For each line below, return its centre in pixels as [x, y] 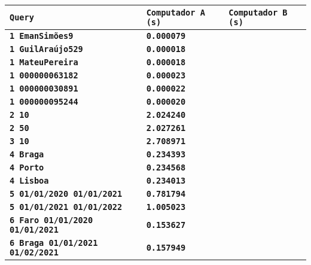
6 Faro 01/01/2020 [51, 220]
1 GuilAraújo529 [46, 49]
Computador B [258, 13]
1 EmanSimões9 [42, 36]
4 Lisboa [29, 181]
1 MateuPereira [44, 62]
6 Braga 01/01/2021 [54, 243]
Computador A [176, 13]
